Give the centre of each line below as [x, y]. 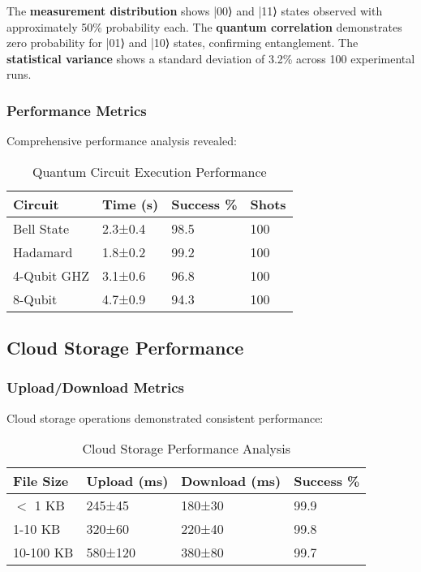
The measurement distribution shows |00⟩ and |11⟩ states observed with [195, 11]
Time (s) [130, 204]
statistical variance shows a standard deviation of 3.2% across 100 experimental [211, 58]
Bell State [41, 228]
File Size [41, 481]
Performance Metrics [77, 110]
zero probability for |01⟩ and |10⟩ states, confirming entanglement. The [183, 43]
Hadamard [43, 252]
